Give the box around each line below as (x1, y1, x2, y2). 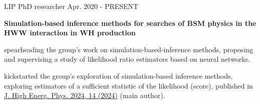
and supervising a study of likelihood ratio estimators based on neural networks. (4, 54, 250, 64)
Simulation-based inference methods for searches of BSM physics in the (4, 17, 256, 28)
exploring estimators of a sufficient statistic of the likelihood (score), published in (4, 80, 253, 91)
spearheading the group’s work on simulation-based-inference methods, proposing (4, 44, 253, 54)
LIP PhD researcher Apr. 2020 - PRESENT (4, 1, 139, 11)
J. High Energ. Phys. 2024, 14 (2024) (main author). (4, 90, 165, 101)
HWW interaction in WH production (4, 27, 136, 38)
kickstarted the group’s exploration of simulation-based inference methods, (4, 70, 233, 81)
